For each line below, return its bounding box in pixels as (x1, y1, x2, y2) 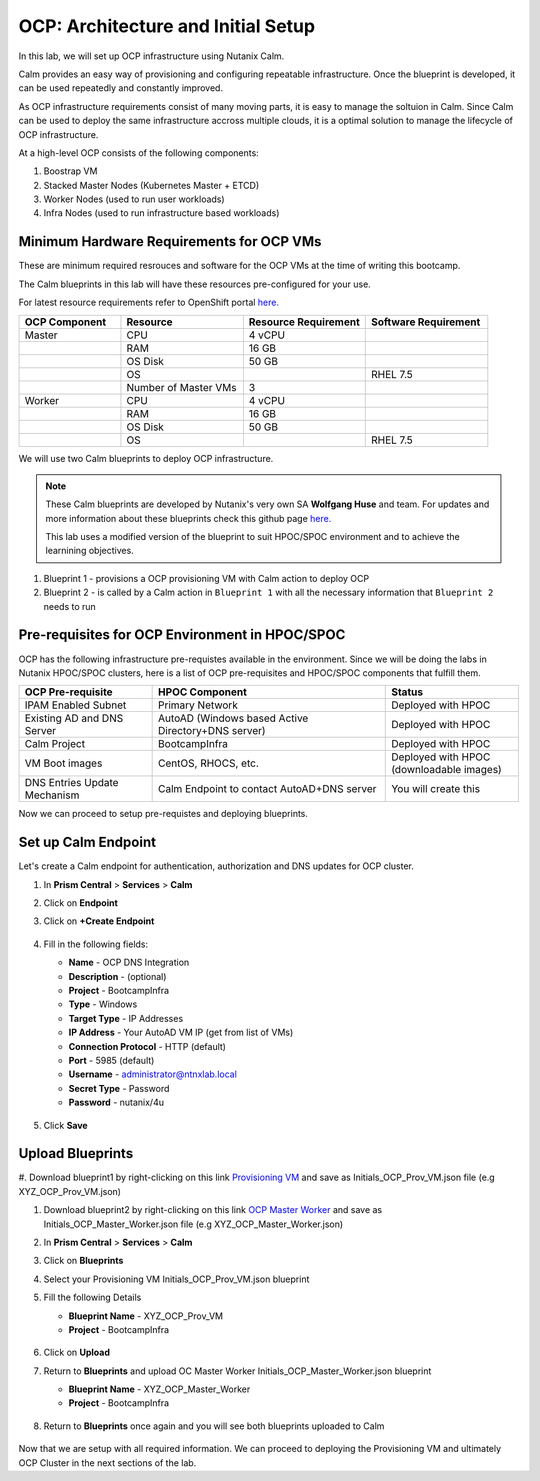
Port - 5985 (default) (68, 1054, 155, 1066)
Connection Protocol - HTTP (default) (68, 1040, 227, 1052)
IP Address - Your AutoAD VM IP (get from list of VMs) (68, 1026, 294, 1039)
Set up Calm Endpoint (18, 834, 157, 851)
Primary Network (158, 698, 239, 712)
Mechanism (24, 788, 80, 802)
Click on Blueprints (43, 1255, 124, 1267)
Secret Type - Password (68, 1082, 170, 1094)
